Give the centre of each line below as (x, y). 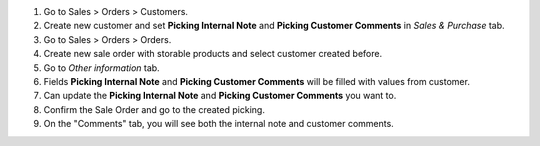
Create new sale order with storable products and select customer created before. (213, 54)
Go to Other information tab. (101, 67)
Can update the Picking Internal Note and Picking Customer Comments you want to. (220, 96)
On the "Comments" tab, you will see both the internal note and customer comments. (218, 124)
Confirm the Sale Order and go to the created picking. (154, 109)
